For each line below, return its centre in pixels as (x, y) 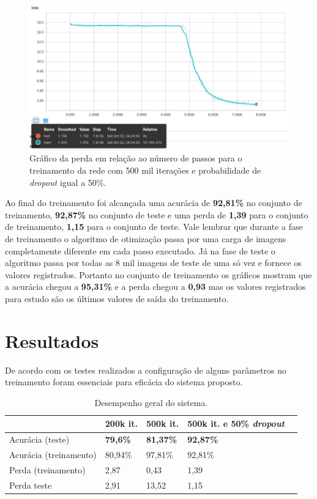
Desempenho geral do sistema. (151, 402)
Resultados (52, 340)
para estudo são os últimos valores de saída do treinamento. (117, 298)
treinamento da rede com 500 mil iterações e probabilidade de (145, 170)
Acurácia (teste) (39, 439)
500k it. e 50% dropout (236, 423)
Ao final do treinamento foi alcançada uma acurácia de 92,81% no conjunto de (154, 203)
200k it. (121, 423)
